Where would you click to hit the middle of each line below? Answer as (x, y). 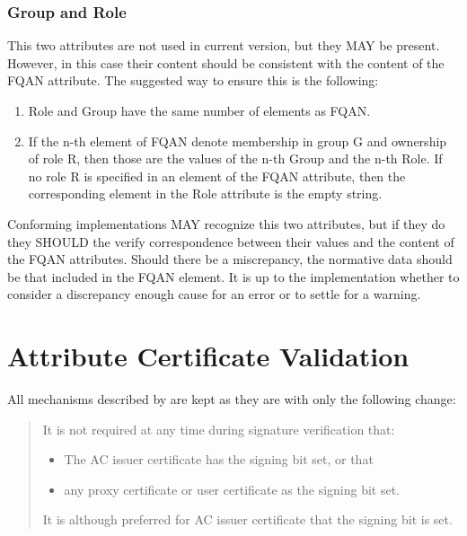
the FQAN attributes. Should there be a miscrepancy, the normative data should (230, 259)
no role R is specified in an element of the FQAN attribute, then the (217, 176)
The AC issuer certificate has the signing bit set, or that (219, 459)
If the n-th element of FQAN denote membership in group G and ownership (238, 141)
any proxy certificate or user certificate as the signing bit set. (232, 489)
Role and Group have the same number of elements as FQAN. (199, 110)
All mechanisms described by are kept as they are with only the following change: (232, 399)
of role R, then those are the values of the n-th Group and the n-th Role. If (235, 158)
